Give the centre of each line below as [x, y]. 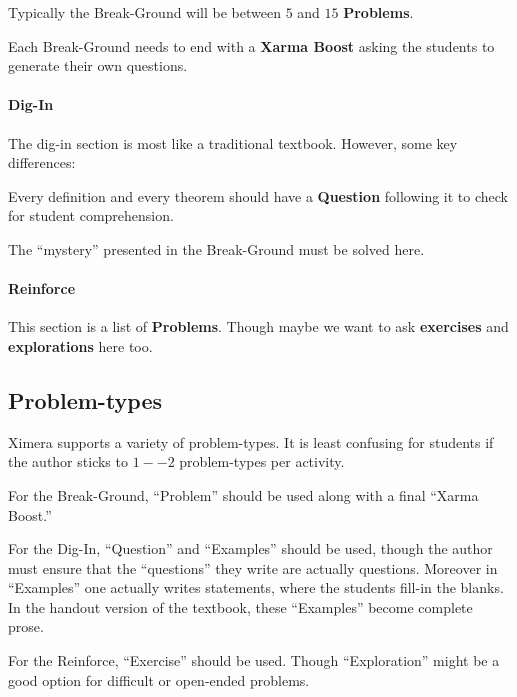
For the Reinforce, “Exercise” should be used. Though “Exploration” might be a [254, 660]
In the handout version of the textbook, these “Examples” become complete [240, 606]
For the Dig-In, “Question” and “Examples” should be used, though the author [250, 548]
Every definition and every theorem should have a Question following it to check [258, 195]
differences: [42, 162]
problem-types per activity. [262, 461]
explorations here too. [80, 345]
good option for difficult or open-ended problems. [159, 679]
